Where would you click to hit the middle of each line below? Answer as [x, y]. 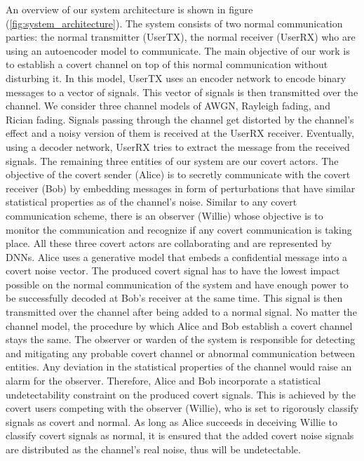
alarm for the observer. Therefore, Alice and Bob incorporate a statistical [163, 381]
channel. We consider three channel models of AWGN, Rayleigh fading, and [168, 106]
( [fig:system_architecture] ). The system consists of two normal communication [174, 23]
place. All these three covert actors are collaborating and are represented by [169, 243]
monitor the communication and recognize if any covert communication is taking [179, 229]
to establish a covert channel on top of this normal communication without [167, 64]
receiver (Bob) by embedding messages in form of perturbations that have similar [181, 188]
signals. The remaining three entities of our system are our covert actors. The [172, 160]
